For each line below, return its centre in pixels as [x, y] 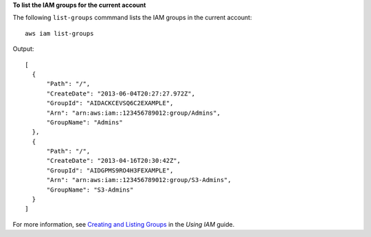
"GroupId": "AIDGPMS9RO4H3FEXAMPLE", [110, 170]
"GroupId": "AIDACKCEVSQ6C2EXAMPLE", [110, 103]
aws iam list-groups [59, 33]
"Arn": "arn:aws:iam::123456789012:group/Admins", [134, 113]
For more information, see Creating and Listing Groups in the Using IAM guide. [124, 224]
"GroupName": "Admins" [85, 122]
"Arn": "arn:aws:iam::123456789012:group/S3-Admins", [139, 180]
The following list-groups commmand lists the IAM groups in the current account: [132, 18]
